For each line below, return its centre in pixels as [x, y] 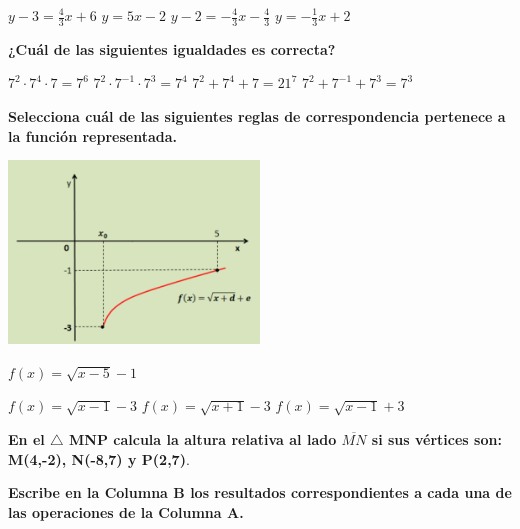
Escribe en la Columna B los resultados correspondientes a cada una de [260, 492]
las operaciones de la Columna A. [126, 511]
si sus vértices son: [436, 438]
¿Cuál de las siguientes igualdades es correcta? [172, 48]
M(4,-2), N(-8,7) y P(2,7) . [99, 458]
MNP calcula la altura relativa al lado [203, 438]
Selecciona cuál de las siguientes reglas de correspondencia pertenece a [257, 116]
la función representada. [92, 135]
